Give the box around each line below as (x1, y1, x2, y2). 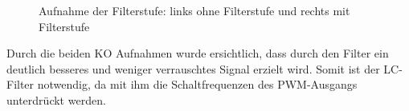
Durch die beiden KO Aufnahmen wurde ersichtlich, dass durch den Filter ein (6, 45, 389, 61)
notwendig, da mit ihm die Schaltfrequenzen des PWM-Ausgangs (37, 76, 358, 93)
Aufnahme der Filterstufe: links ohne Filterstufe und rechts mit (39, 2, 350, 18)
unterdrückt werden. (6, 91, 106, 108)
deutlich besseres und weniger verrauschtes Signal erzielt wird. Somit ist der (6, 60, 380, 77)
